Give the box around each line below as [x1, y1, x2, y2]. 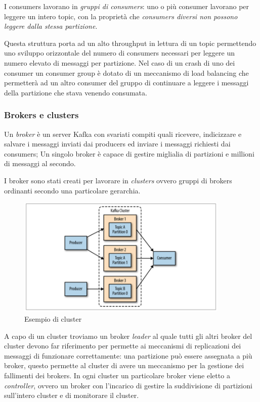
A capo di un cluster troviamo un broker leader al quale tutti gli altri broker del [4, 330, 252, 341]
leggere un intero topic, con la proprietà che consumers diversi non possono [4, 11, 238, 21]
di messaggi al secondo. [4, 158, 76, 169]
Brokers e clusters [4, 109, 79, 121]
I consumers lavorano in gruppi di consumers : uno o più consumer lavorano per [4, 1, 249, 11]
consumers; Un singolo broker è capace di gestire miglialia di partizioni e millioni [4, 148, 254, 159]
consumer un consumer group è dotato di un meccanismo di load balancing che [4, 67, 249, 78]
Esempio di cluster [24, 314, 82, 324]
